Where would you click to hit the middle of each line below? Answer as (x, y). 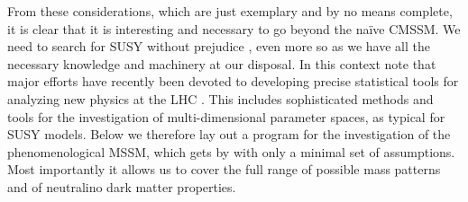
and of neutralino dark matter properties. (122, 186)
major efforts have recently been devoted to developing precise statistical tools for (233, 81)
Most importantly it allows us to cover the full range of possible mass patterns (224, 169)
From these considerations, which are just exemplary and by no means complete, (230, 11)
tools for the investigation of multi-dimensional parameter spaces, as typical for (226, 116)
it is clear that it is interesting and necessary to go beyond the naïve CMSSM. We (234, 28)
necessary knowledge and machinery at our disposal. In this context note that (222, 63)
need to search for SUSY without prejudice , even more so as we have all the (219, 46)
